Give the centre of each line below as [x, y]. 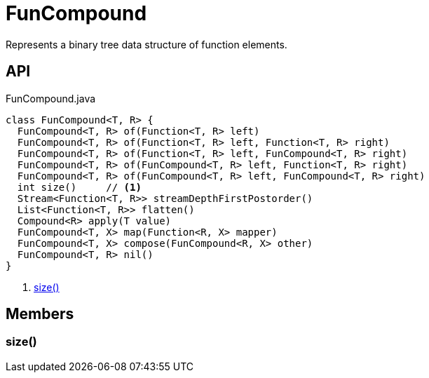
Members [40, 314]
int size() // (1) [79, 187]
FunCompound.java [51, 98]
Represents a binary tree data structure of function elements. [147, 44]
